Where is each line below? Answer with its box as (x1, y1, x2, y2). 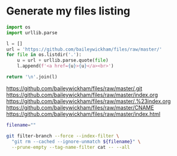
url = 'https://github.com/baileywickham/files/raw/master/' (6, 46, 163, 52)
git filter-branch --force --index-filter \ (6, 133, 119, 139)
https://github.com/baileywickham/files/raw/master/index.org (6, 91, 158, 98)
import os (6, 24, 31, 30)
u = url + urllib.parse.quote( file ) (17, 57, 109, 64)
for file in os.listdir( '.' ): (6, 52, 82, 58)
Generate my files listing (6, 4, 131, 18)
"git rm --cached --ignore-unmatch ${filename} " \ (11, 139, 141, 145)
